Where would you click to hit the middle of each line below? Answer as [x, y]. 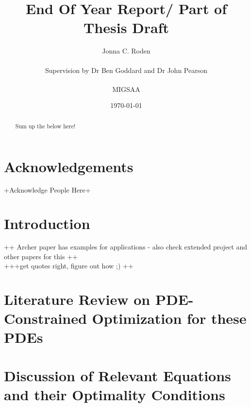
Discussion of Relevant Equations [117, 375]
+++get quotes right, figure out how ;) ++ [69, 266]
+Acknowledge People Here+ [47, 190]
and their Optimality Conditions [115, 394]
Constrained [45, 318]
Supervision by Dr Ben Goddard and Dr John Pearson [126, 70]
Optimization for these [169, 318]
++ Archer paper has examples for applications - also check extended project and [125, 246]
